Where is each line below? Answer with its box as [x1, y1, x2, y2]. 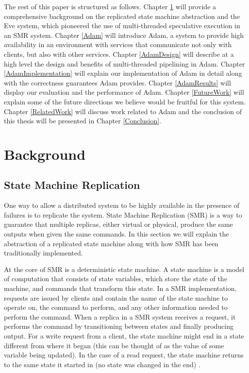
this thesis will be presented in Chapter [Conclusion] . [4, 116, 162, 126]
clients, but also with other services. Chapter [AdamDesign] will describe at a [4, 49, 234, 59]
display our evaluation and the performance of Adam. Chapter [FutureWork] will [4, 87, 244, 97]
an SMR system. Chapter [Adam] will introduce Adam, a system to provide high [4, 30, 244, 40]
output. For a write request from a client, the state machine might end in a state [4, 331, 244, 341]
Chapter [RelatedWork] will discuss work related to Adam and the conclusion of [4, 106, 242, 116]
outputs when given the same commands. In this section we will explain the [4, 229, 229, 239]
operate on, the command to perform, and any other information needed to [4, 302, 228, 312]
